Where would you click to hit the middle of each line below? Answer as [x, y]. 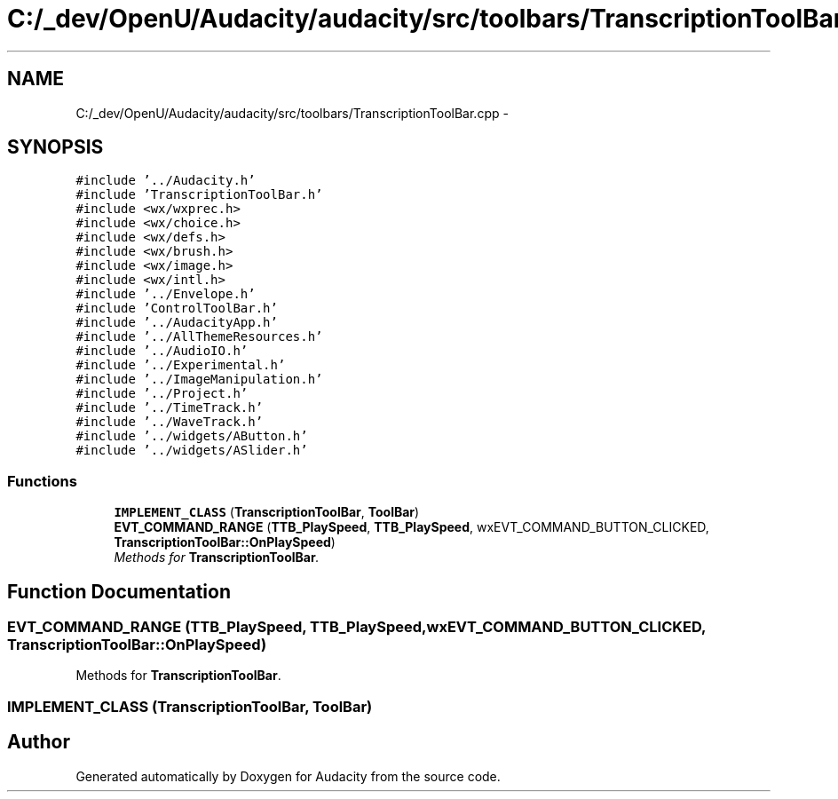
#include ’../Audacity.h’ [166, 181]
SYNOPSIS [55, 147]
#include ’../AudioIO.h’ [162, 351]
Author [39, 742]
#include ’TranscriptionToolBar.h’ [199, 195]
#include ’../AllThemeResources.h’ [199, 337]
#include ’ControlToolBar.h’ [177, 309]
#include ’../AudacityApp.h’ [177, 323]
